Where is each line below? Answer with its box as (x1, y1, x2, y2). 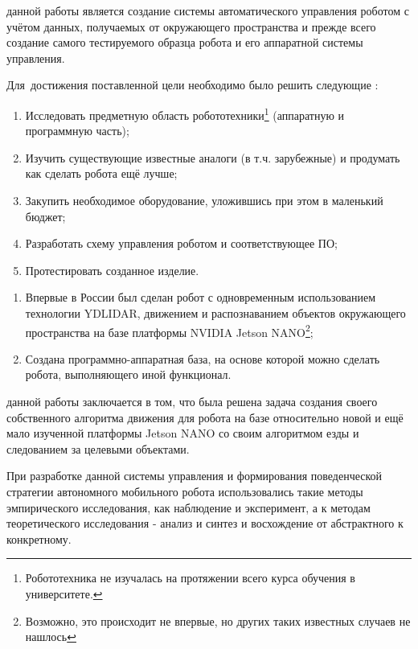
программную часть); (25, 122, 129, 139)
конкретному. (6, 530, 72, 547)
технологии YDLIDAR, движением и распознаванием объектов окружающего (25, 304, 406, 321)
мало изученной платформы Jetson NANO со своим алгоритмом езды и (6, 425, 359, 442)
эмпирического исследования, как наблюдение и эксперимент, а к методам (6, 499, 371, 516)
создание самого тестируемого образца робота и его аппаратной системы (6, 34, 363, 51)
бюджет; (25, 207, 66, 224)
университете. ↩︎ (25, 585, 103, 602)
